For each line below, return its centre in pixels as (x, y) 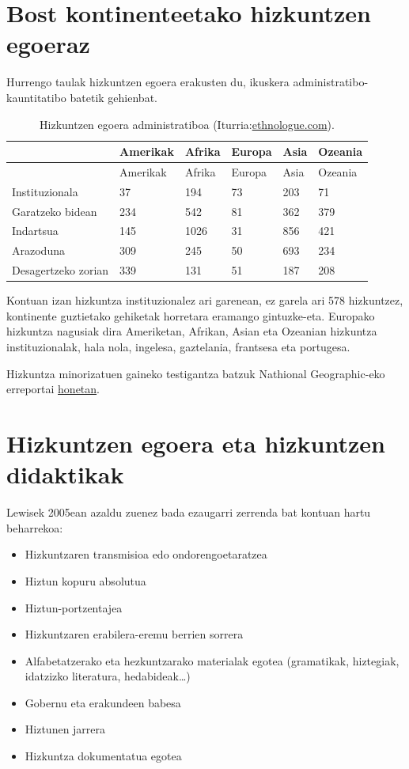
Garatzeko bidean (55, 211)
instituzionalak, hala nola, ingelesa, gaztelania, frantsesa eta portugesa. (178, 347)
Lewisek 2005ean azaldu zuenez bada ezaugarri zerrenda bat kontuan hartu (189, 512)
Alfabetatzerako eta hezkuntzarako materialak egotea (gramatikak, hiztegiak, (212, 660)
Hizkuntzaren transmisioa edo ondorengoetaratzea (146, 554)
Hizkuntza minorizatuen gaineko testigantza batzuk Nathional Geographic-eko (196, 373)
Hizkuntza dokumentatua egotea (103, 756)
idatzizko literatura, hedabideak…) (108, 676)
